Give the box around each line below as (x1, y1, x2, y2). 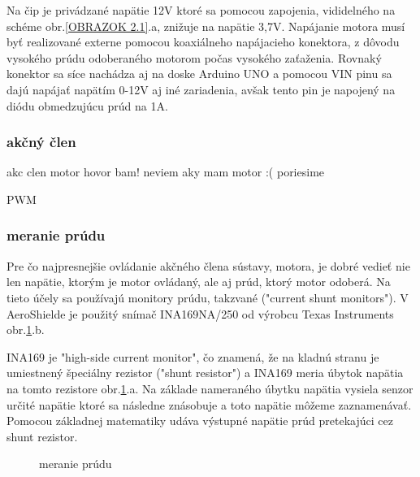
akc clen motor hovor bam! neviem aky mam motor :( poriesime (6, 163, 325, 180)
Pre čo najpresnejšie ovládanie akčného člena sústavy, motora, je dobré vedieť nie (6, 257, 410, 274)
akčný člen (6, 132, 76, 152)
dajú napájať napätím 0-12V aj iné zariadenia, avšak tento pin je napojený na (6, 80, 396, 98)
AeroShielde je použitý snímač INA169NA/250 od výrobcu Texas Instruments (6, 305, 394, 322)
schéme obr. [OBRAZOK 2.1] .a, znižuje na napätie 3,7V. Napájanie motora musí (6, 17, 405, 34)
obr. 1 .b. (6, 321, 45, 338)
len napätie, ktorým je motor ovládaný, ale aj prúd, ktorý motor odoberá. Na (6, 273, 391, 290)
